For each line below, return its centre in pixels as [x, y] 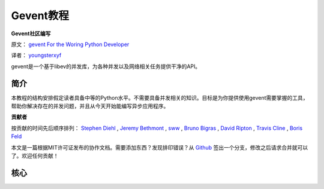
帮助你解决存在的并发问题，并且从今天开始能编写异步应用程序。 [90, 106]
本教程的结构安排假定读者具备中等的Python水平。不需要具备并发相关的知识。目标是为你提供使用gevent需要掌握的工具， [160, 97]
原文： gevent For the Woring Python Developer [70, 44]
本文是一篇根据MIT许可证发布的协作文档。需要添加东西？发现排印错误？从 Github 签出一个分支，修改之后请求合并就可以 [160, 147]
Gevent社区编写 [31, 33]
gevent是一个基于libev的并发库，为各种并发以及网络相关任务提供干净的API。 [106, 66]
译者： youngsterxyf [36, 55]
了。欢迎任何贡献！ [35, 156]
